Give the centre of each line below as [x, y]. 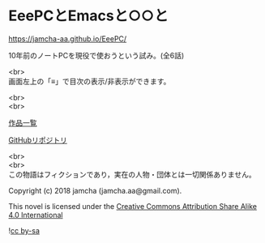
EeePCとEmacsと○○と [88, 16]
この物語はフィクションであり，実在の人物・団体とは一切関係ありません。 [132, 174]
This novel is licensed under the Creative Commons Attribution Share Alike [133, 206]
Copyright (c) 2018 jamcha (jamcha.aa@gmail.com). [95, 190]
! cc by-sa [24, 230]
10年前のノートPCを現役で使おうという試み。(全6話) [96, 55]
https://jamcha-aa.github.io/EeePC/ [68, 38]
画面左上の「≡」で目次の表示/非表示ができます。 [90, 81]
